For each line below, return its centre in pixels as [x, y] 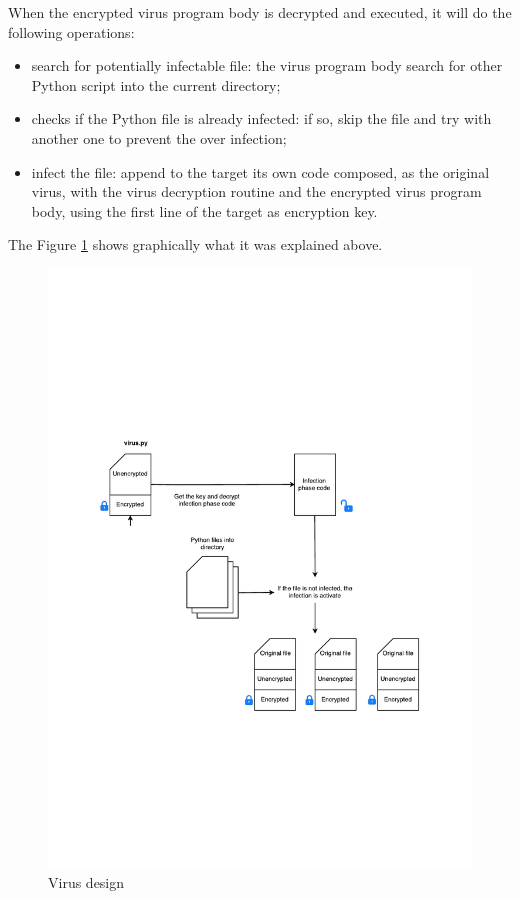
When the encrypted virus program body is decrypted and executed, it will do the [260, 12]
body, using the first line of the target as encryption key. [204, 210]
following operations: [71, 31]
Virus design [86, 882]
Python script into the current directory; [156, 84]
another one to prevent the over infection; [159, 137]
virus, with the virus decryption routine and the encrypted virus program [256, 191]
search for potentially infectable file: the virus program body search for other [267, 65]
